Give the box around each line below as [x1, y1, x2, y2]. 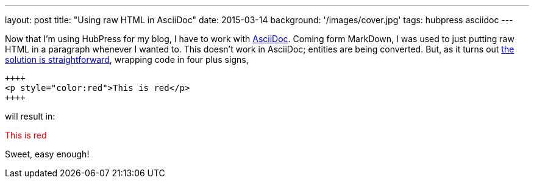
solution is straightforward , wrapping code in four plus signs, [5, 54, 249, 65]
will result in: [5, 111, 55, 121]
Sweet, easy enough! [5, 149, 90, 159]
